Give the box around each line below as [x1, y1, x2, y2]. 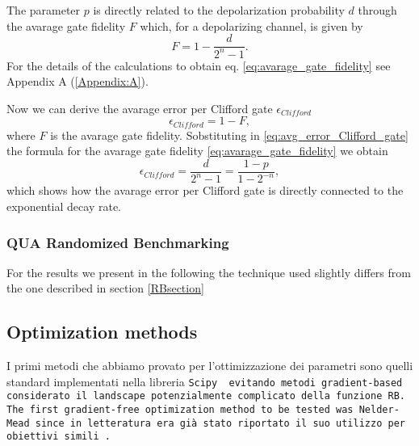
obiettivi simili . [6, 431, 111, 443]
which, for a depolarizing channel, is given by [140, 17, 363, 34]
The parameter [6, 2, 81, 18]
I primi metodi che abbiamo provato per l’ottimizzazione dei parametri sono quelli [6, 357, 413, 374]
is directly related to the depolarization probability [93, 2, 345, 18]
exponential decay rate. [6, 198, 121, 215]
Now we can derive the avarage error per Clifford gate [6, 99, 273, 116]
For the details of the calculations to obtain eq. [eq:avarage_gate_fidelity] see [6, 57, 391, 74]
